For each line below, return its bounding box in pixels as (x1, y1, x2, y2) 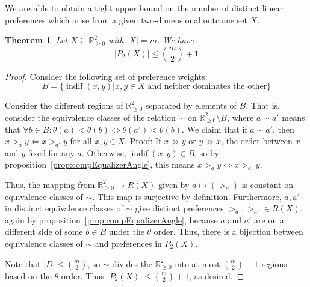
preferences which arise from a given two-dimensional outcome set (5, 13, 247, 26)
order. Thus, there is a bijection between (153, 225, 303, 238)
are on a (254, 213, 284, 226)
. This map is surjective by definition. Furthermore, (92, 190, 282, 202)
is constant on (241, 178, 293, 190)
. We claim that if (182, 122, 247, 135)
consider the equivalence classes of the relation (5, 110, 176, 123)
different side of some (5, 225, 83, 238)
